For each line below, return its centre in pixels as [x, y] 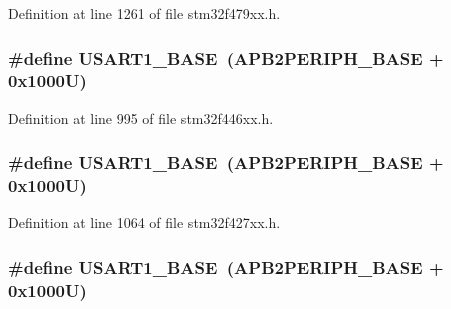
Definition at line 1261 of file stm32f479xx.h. [144, 13]
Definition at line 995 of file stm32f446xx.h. [141, 117]
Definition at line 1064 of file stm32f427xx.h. [144, 222]
